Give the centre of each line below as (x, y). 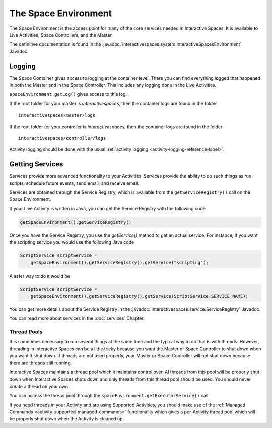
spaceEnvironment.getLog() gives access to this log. (68, 94)
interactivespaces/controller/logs (62, 138)
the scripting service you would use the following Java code (72, 242)
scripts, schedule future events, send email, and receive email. (74, 183)
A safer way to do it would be (40, 276)
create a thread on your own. (40, 386)
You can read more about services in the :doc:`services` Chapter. (77, 318)
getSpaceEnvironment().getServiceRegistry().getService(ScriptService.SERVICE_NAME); (140, 296)
